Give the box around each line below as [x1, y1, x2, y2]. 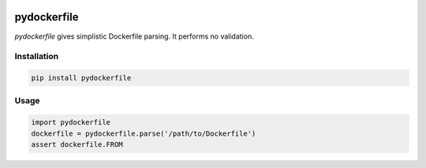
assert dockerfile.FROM [31, 140, 124, 149]
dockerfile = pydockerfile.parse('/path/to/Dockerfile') [31, 129, 256, 138]
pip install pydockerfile [31, 73, 132, 83]
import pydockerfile [31, 118, 110, 127]
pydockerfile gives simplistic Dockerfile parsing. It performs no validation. [14, 32, 254, 41]
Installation [14, 51, 59, 62]
